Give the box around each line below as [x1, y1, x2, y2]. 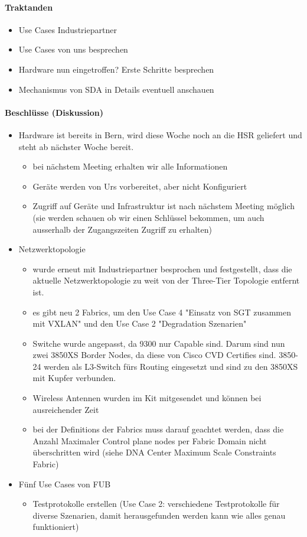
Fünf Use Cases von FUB [18, 477, 111, 490]
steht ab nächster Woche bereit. [18, 140, 134, 152]
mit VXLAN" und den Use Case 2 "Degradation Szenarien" [32, 317, 247, 330]
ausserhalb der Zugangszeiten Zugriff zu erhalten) [32, 223, 212, 235]
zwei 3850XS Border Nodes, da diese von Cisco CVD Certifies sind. [32, 349, 276, 361]
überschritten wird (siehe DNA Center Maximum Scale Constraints [32, 446, 276, 458]
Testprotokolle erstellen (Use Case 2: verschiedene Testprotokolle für [32, 497, 280, 510]
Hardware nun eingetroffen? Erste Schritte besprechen [18, 63, 214, 75]
